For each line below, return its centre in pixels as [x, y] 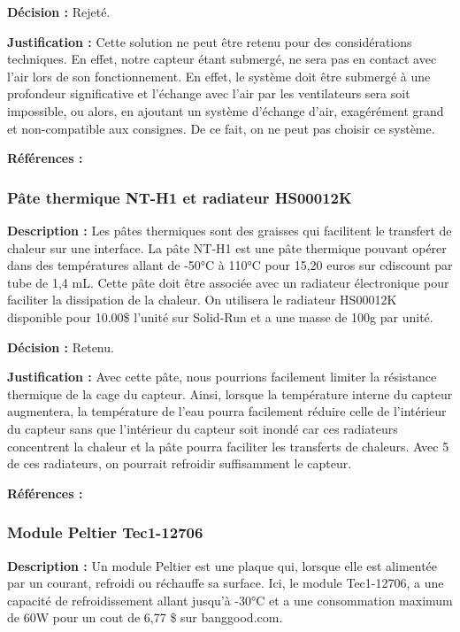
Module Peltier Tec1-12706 [105, 532]
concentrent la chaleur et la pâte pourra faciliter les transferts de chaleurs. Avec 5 [228, 446]
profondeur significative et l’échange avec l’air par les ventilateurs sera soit [209, 93]
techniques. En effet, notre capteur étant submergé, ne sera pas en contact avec [222, 59]
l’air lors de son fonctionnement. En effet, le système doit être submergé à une [219, 76]
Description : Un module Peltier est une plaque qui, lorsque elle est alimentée [222, 565]
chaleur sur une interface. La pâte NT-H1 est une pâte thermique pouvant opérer [227, 247]
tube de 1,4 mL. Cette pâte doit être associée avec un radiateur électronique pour [228, 282]
